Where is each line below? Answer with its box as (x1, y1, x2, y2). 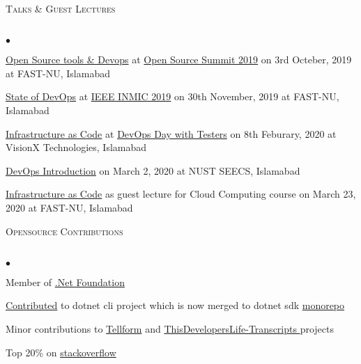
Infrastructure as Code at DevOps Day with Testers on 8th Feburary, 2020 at (6, 126, 337, 141)
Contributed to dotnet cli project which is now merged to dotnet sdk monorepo (6, 298, 345, 312)
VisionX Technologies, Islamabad (6, 140, 147, 155)
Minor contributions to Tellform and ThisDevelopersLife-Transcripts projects (6, 321, 334, 335)
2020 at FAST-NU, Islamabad (6, 200, 133, 214)
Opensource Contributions (6, 223, 123, 238)
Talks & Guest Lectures (6, 1, 116, 15)
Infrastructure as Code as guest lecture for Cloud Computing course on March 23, (6, 187, 356, 201)
